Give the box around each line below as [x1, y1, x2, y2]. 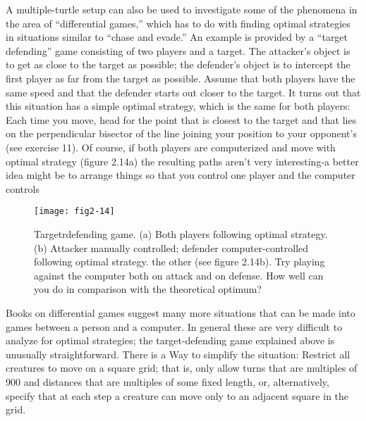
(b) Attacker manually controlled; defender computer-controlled [34, 240, 309, 255]
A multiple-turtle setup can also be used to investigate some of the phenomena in [6, 2, 358, 16]
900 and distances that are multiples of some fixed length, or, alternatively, [6, 374, 329, 389]
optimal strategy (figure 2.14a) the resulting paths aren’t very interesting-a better [6, 153, 359, 168]
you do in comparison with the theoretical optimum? [34, 282, 262, 296]
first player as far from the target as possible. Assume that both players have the [6, 70, 355, 85]
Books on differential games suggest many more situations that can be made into [6, 305, 355, 320]
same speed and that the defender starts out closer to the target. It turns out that [6, 84, 361, 99]
